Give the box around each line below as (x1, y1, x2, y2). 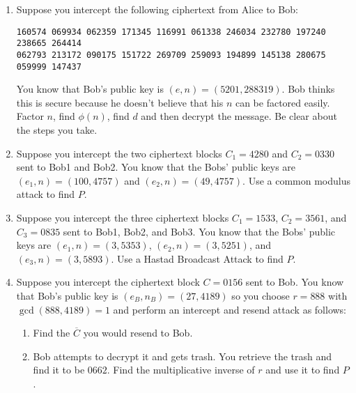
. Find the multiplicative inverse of (107, 362, 255, 377)
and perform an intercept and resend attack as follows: (113, 302, 347, 316)
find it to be (33, 362, 85, 377)
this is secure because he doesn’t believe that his (16, 95, 224, 109)
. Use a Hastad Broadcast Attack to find (111, 251, 284, 265)
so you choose (231, 288, 290, 302)
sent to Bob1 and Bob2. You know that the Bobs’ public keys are (16, 160, 296, 174)
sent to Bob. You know (245, 275, 344, 289)
